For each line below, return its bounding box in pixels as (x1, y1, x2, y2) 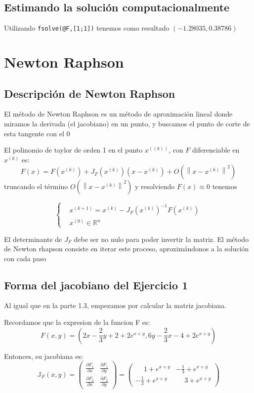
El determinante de (4, 234, 62, 244)
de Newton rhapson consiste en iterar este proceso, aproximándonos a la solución (4, 243, 249, 254)
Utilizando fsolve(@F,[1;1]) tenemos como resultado (4, 23, 169, 33)
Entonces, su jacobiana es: (4, 351, 83, 361)
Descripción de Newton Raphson (4, 85, 175, 101)
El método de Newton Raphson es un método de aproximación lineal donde (4, 109, 233, 119)
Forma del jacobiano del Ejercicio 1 (4, 277, 188, 292)
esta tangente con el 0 (4, 128, 70, 138)
